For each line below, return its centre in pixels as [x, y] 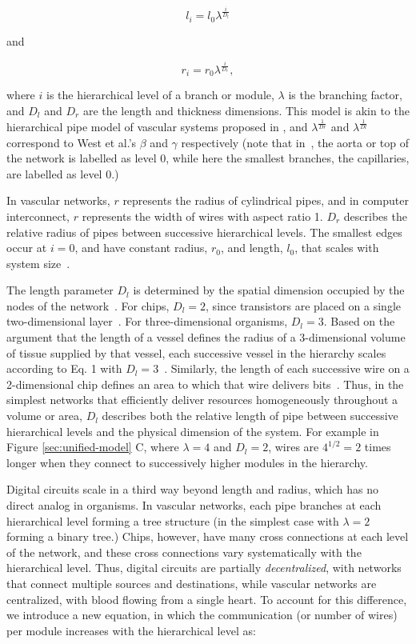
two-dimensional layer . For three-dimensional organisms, [147, 321]
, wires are [294, 447]
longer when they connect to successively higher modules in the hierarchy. [187, 462]
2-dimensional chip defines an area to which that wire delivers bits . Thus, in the [205, 384]
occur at [27, 248]
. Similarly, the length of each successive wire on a [287, 368]
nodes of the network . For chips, [88, 305]
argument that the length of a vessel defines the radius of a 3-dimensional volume [206, 337]
